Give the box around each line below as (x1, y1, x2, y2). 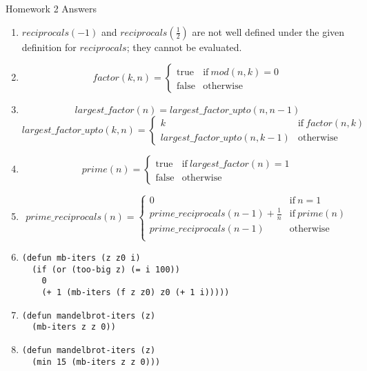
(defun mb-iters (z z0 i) (21, 253, 141, 263)
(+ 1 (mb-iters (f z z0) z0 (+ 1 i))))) (41, 288, 230, 298)
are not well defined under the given (192, 24, 345, 39)
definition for (21, 39, 77, 54)
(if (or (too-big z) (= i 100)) (32, 264, 180, 274)
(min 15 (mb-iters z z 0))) (32, 357, 161, 367)
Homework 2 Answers (6, 1, 97, 15)
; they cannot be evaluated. (126, 39, 242, 54)
